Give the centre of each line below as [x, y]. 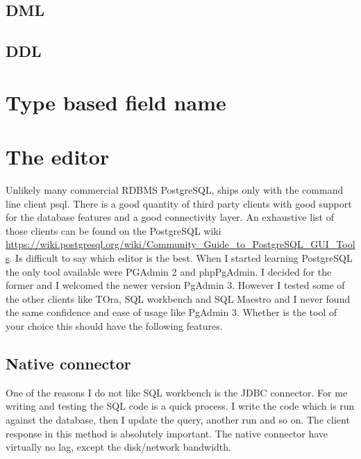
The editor [58, 157]
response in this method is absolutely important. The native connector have [167, 433]
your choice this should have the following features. [114, 326]
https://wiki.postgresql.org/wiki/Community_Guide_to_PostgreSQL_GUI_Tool [180, 244]
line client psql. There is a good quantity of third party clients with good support [179, 203]
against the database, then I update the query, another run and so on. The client [178, 419]
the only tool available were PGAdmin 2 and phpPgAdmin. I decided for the [169, 271]
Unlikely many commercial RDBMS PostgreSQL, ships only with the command [175, 190]
